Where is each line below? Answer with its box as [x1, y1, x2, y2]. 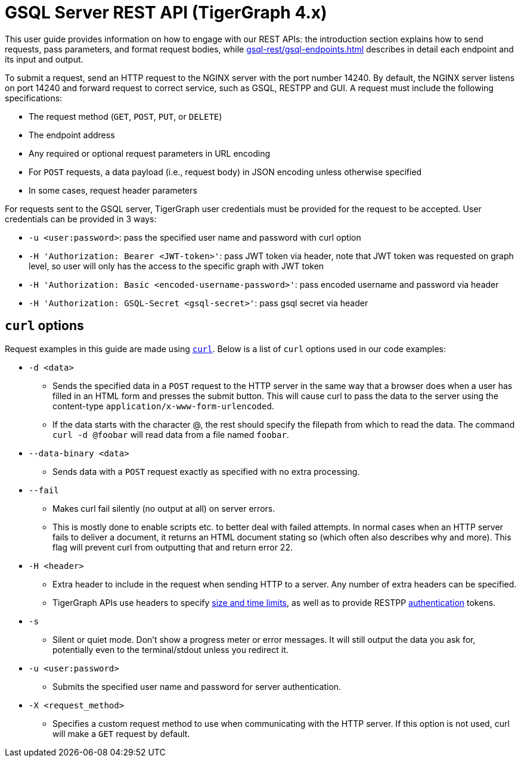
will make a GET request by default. [52, 728, 190, 739]
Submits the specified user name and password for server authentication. [52, 681, 342, 692]
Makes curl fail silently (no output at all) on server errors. [52, 503, 275, 514]
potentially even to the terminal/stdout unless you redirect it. [52, 644, 289, 655]
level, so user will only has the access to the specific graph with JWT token [29, 260, 324, 271]
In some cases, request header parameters [29, 185, 197, 195]
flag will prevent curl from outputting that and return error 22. [52, 542, 293, 552]
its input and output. [5, 54, 83, 64]
